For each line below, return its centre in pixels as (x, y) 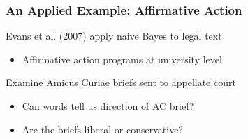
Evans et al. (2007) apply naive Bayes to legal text (114, 36)
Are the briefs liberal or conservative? (102, 129)
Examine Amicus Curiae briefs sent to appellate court (121, 82)
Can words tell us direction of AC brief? (108, 106)
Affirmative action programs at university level (122, 59)
